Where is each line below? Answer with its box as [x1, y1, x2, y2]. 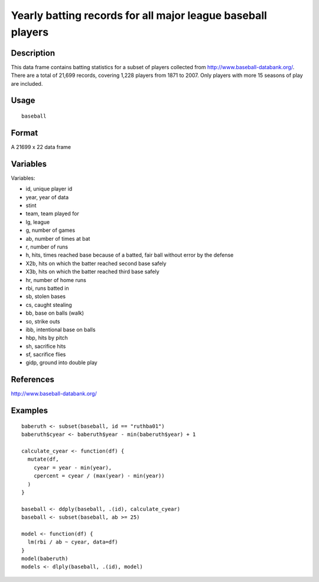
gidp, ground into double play [25, 359, 97, 366]
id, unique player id [25, 185, 73, 192]
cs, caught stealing [25, 301, 72, 308]
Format [11, 128, 38, 138]
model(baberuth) [21, 555, 69, 562]
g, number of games [25, 227, 76, 234]
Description [11, 48, 56, 58]
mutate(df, [27, 456, 59, 463]
